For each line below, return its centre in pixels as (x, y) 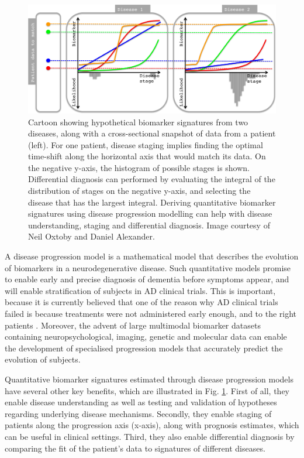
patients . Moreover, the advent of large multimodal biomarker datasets (133, 325)
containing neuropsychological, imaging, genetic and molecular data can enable (146, 336)
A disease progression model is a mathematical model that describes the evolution (152, 256)
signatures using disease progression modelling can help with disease (150, 213)
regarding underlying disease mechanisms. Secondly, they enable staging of (138, 413)
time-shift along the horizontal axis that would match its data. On (147, 156)
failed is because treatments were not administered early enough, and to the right (151, 313)
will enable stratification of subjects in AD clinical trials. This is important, (140, 290)
